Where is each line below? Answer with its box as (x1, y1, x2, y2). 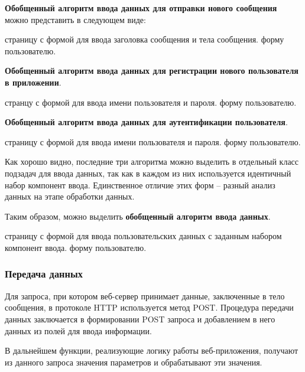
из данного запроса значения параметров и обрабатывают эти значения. (5, 355, 262, 368)
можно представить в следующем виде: (5, 13, 146, 25)
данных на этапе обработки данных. (5, 190, 135, 203)
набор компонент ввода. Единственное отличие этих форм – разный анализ (5, 178, 275, 191)
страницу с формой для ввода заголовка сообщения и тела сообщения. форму (5, 33, 284, 45)
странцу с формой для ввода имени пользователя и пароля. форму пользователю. (5, 96, 297, 108)
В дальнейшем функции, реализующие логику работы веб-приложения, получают (5, 344, 298, 357)
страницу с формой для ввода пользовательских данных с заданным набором (5, 230, 282, 242)
